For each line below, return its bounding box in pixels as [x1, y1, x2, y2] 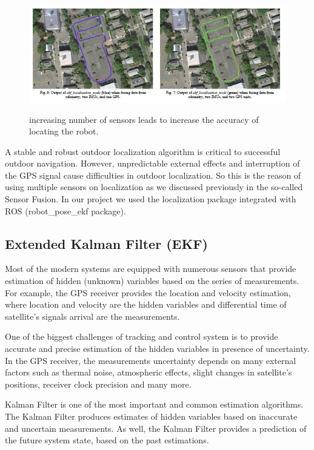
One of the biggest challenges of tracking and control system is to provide [5, 330, 278, 343]
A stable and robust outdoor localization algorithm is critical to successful [5, 145, 281, 157]
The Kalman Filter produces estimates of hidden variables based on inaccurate [5, 410, 298, 422]
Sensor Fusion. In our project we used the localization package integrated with [5, 193, 296, 205]
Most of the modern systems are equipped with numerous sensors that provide [5, 262, 296, 275]
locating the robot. [29, 125, 99, 137]
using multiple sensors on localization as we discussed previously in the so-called [5, 180, 303, 193]
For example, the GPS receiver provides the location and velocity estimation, [5, 286, 291, 299]
